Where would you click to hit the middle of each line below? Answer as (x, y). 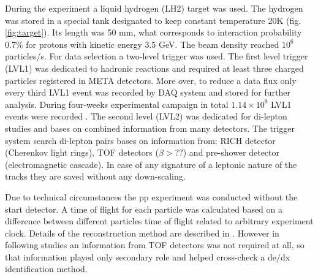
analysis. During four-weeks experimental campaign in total (117, 104)
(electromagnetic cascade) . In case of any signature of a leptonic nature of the (151, 164)
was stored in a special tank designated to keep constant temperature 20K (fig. (153, 20)
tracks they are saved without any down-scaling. (95, 176)
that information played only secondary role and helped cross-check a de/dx (148, 256)
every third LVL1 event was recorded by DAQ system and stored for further (148, 92)
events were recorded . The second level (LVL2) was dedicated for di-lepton (146, 116)
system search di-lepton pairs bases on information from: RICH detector (140, 140)
